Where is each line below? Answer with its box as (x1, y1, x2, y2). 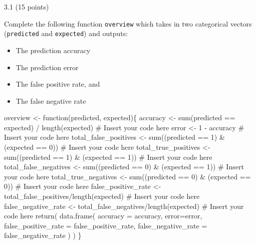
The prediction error (16, 62, 79, 72)
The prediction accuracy (16, 45, 91, 55)
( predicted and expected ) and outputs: (4, 28, 128, 39)
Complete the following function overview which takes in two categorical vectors (4, 18, 252, 29)
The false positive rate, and (16, 79, 100, 89)
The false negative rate (16, 95, 86, 106)
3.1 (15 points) (4, 2, 49, 12)
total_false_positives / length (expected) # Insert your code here (4, 191, 200, 201)
